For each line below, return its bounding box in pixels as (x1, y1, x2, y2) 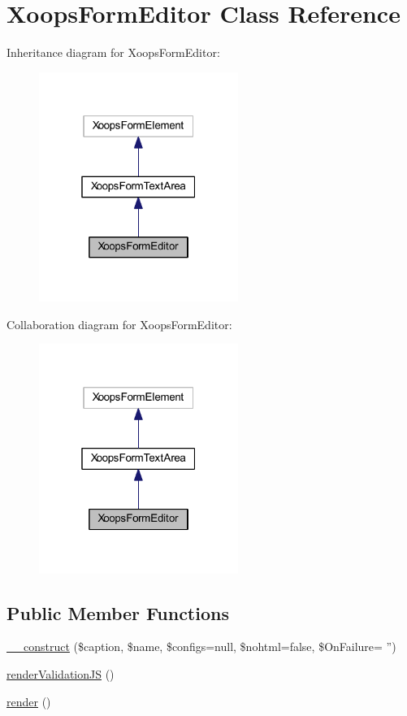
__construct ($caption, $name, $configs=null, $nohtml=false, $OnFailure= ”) (6, 638, 396, 655)
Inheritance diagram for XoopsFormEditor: (6, 44, 220, 61)
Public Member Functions (6, 600, 229, 625)
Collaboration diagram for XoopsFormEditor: (6, 315, 232, 332)
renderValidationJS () (6, 666, 115, 683)
